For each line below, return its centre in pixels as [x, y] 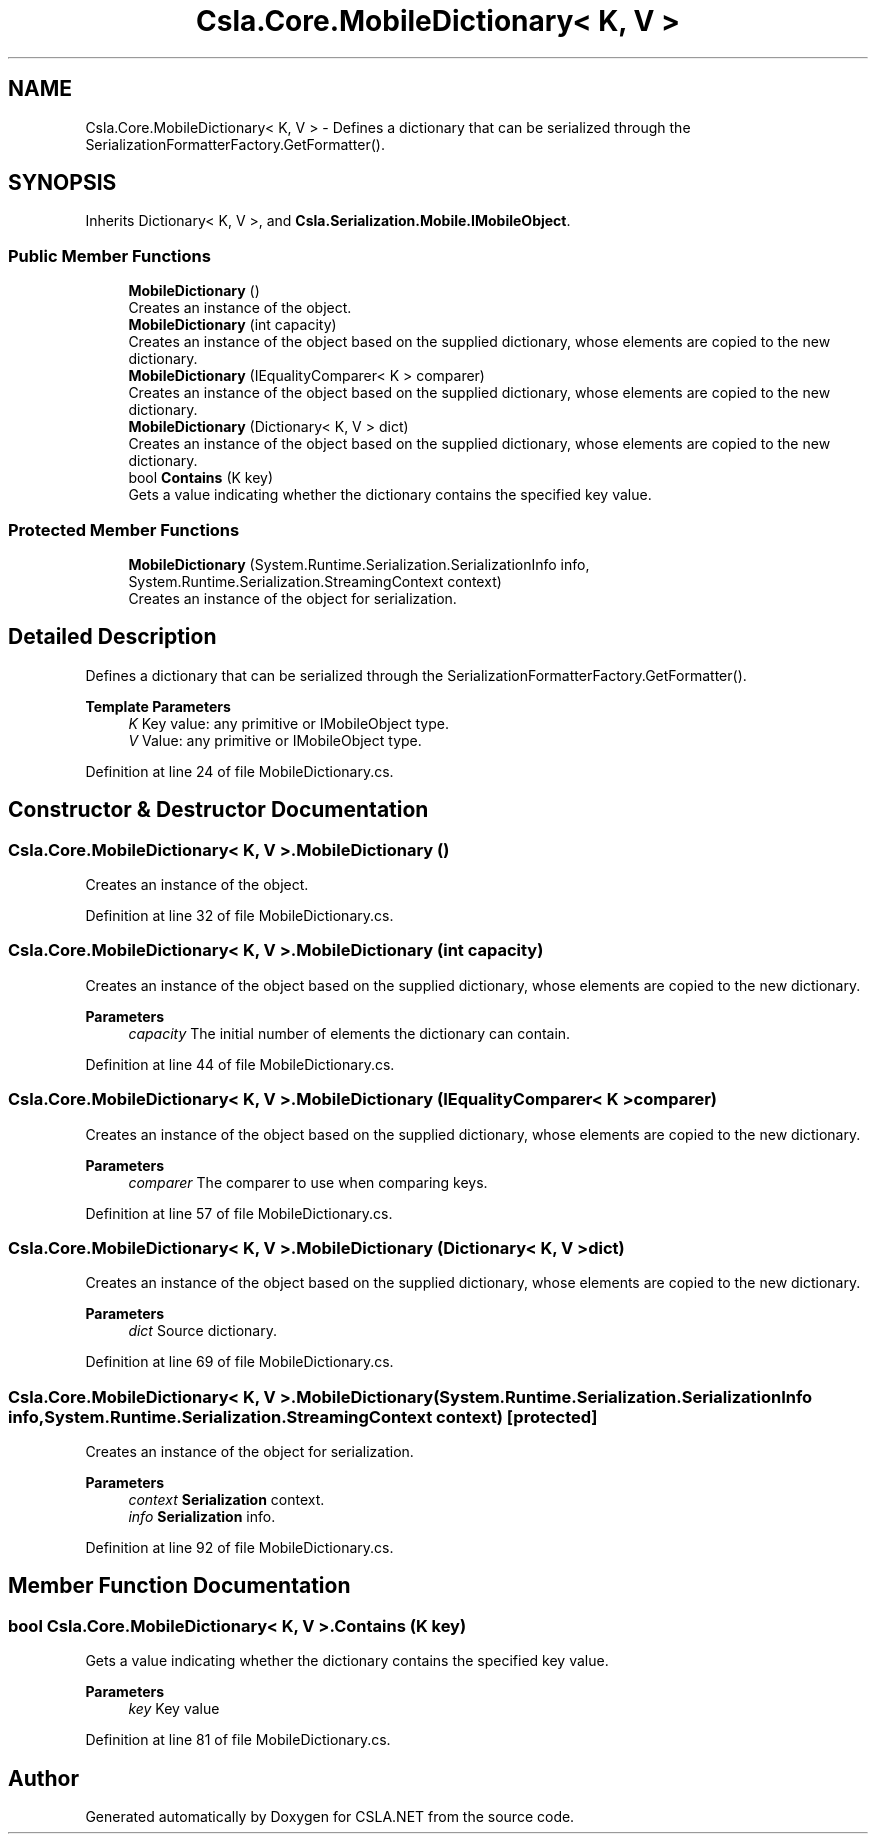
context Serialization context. [226, 1499]
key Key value [174, 1709]
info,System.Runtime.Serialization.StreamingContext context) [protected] [303, 1416]
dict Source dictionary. [202, 1331]
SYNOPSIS [62, 183]
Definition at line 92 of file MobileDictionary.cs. [239, 1547]
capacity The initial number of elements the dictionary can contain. [349, 1033]
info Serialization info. [202, 1516]
